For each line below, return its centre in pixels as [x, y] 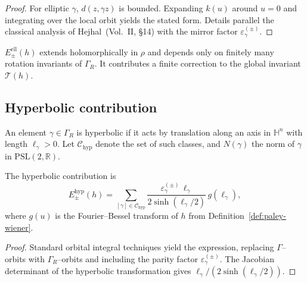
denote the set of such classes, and [158, 144]
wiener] [18, 227]
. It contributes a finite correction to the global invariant [198, 63]
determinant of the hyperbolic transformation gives [98, 271]
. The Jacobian [247, 258]
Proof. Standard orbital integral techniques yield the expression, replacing [139, 247]
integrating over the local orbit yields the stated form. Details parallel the [139, 19]
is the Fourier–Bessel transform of [117, 216]
